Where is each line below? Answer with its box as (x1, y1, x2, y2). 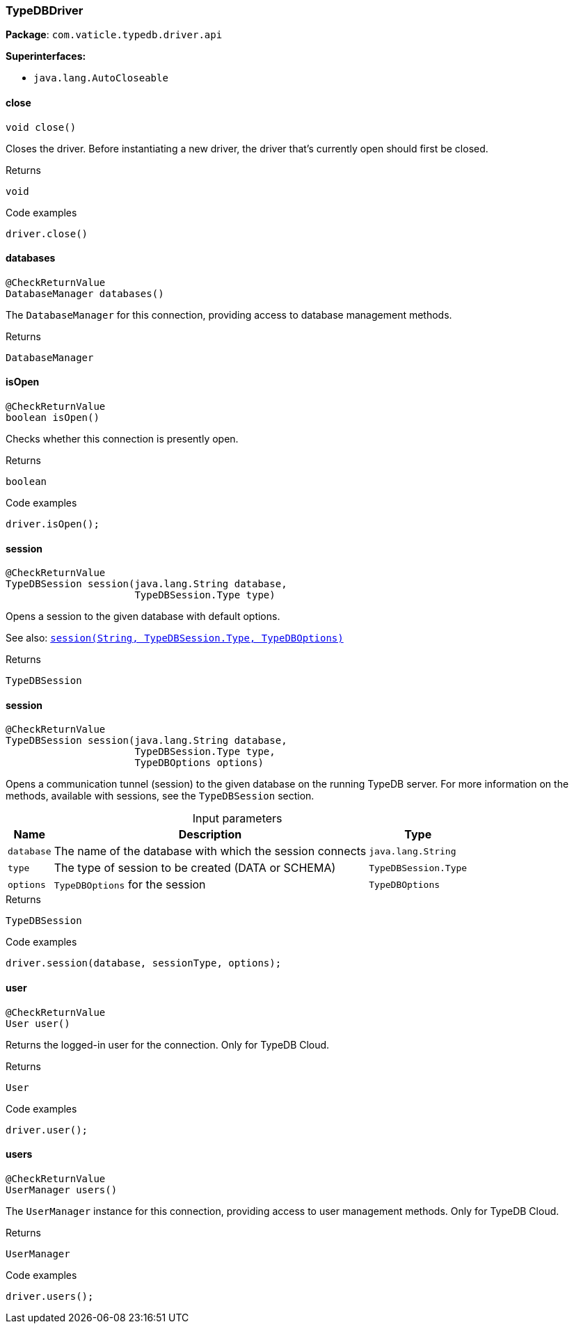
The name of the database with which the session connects (54, 844, 367, 859)
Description (178, 827, 242, 842)
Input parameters (192, 811, 282, 826)
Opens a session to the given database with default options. (6, 610, 280, 623)
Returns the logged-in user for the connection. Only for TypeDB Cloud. (6, 1038, 330, 1051)
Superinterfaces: (6, 50, 86, 63)
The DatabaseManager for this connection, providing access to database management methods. (6, 308, 452, 321)
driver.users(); (6, 1290, 94, 1302)
